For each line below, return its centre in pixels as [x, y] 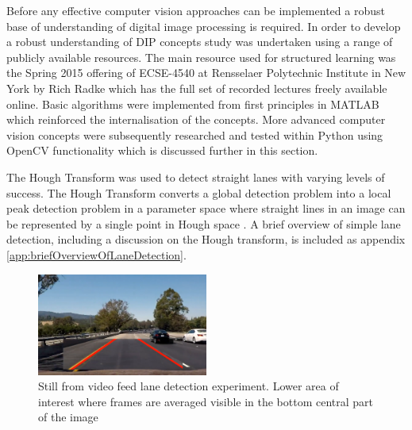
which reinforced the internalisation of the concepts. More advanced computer [196, 119]
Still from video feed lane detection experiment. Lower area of [189, 386]
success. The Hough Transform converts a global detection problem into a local [199, 192]
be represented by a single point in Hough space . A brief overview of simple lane [204, 223]
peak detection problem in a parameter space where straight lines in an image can [206, 208]
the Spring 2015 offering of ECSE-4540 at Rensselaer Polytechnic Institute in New [206, 73]
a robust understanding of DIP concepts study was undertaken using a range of [200, 42]
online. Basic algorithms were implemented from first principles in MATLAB [193, 104]
